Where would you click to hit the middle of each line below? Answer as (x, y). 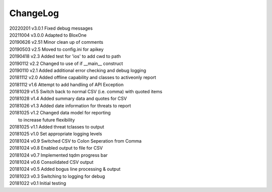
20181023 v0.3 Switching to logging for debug (57, 176)
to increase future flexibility (47, 120)
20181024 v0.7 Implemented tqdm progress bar (58, 155)
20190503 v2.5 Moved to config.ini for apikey (56, 49)
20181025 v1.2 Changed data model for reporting (60, 113)
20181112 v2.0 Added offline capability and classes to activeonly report (83, 78)
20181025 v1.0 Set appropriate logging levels (56, 134)
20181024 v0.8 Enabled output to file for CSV (56, 148)
